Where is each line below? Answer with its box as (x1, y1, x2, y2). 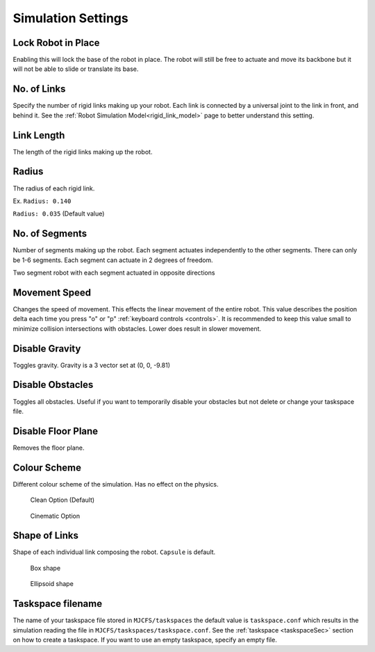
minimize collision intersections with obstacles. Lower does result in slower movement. (12, 324, 262, 333)
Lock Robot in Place (12, 37, 100, 49)
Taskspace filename (12, 598, 103, 610)
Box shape (30, 564, 61, 572)
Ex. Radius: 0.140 (12, 197, 72, 205)
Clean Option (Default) (30, 496, 95, 504)
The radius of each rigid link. (12, 184, 95, 193)
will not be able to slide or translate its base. (12, 65, 139, 73)
